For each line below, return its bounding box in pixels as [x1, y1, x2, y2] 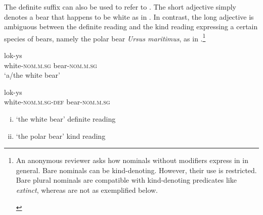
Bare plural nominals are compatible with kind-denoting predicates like [16, 175, 237, 185]
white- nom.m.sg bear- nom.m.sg [4, 60, 97, 70]
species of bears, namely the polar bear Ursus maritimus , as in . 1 [4, 31, 206, 43]
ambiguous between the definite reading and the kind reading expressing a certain [4, 21, 258, 32]
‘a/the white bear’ [4, 70, 60, 80]
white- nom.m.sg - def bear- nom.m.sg [4, 96, 110, 107]
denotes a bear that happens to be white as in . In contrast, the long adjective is [4, 11, 254, 22]
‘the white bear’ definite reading [16, 114, 116, 124]
